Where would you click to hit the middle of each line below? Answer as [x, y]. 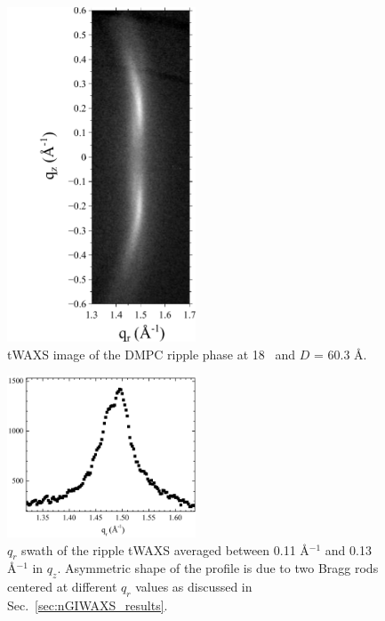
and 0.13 [348, 549]
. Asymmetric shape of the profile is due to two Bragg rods [218, 568]
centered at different [62, 587]
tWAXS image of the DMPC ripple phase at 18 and [152, 354]
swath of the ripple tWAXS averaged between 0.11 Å [165, 549]
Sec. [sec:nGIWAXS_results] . [88, 605]
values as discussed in [194, 587]
